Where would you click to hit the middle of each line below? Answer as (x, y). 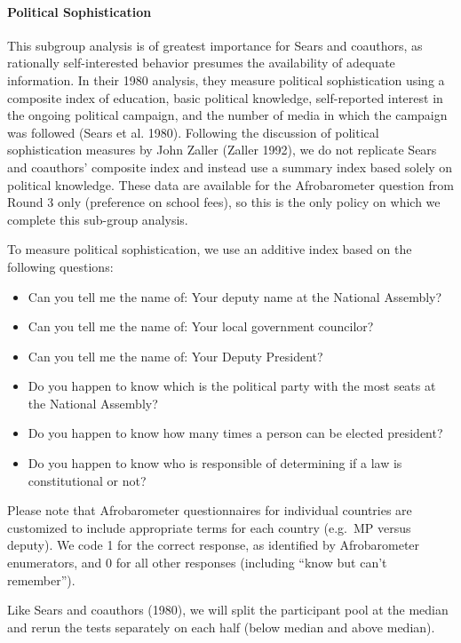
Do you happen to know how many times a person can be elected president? (235, 433)
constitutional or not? (87, 480)
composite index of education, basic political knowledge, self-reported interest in (225, 97)
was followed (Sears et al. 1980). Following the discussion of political (193, 132)
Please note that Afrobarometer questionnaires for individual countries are (210, 510)
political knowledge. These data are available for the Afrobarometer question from (230, 184)
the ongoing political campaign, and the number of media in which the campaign (227, 115)
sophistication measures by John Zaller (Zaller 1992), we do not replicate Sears (222, 150)
